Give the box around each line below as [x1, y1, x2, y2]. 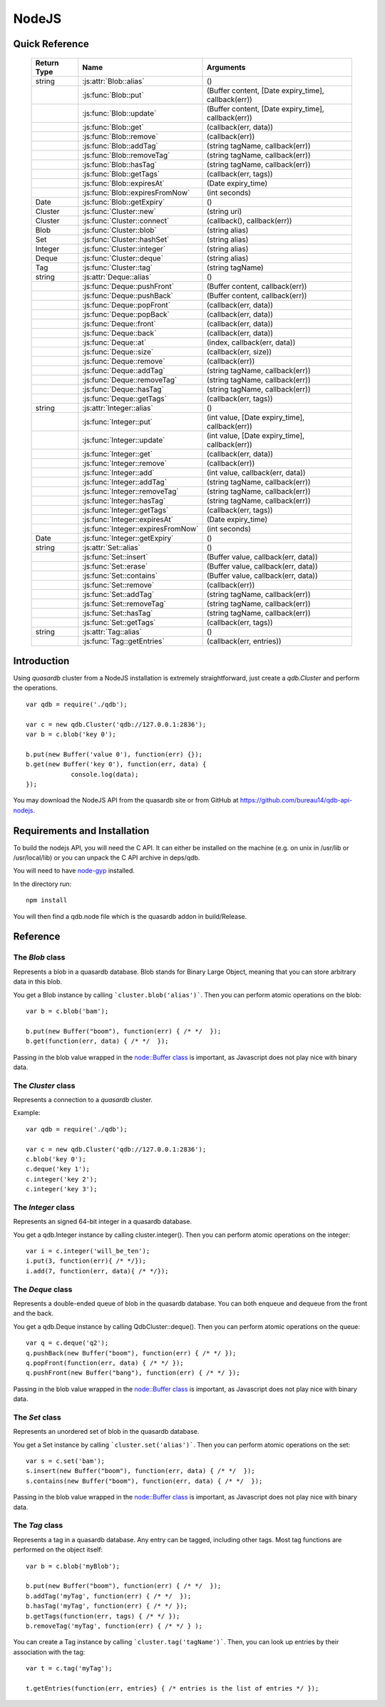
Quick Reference [13, 38, 89, 50]
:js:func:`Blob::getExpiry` [82, 197, 165, 207]
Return [35, 58, 59, 68]
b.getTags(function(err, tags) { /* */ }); [26, 1612, 180, 1620]
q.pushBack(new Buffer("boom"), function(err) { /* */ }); [26, 1349, 237, 1357]
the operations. [13, 683, 58, 692]
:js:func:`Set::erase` [82, 561, 148, 571]
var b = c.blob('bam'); [26, 1007, 109, 1015]
